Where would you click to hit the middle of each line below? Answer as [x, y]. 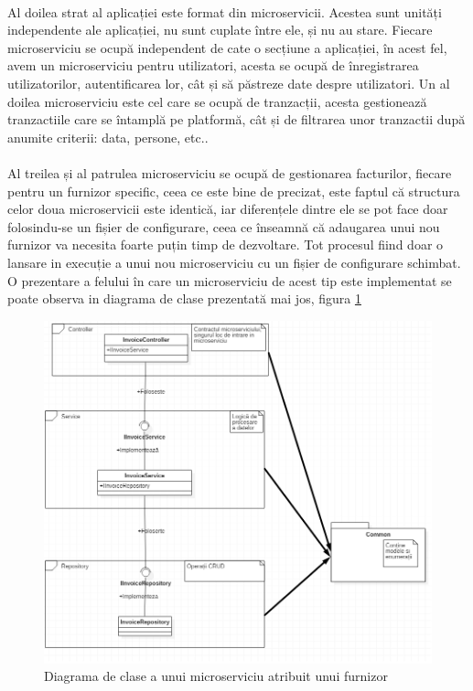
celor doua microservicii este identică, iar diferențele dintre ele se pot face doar [228, 209]
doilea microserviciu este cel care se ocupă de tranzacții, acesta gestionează [217, 101]
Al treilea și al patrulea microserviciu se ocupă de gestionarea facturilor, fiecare [230, 172]
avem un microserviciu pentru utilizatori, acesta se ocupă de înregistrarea [213, 65]
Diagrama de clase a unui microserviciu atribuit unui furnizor [216, 676]
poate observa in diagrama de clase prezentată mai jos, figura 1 [184, 298]
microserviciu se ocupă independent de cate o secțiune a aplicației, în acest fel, [227, 47]
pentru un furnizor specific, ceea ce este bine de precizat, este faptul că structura [234, 191]
